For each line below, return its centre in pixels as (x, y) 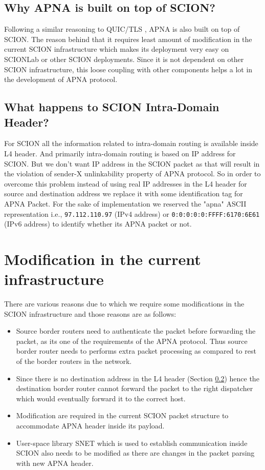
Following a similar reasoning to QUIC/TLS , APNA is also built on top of (122, 29)
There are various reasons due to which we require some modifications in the (124, 304)
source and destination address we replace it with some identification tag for (124, 193)
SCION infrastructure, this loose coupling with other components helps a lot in (128, 69)
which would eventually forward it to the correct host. (101, 398)
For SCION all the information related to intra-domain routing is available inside (131, 143)
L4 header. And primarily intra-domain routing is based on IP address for (120, 153)
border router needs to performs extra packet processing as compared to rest (136, 351)
